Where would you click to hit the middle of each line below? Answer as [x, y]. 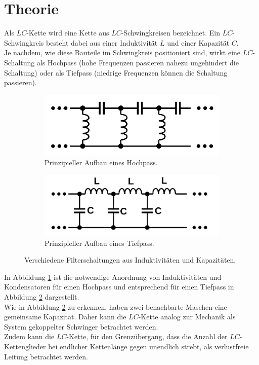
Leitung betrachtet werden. [46, 356]
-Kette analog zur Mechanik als [187, 317]
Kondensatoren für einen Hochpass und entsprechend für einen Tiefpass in [119, 287]
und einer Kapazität [198, 42]
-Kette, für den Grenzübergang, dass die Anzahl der [147, 336]
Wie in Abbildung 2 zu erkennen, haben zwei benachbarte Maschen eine [116, 306]
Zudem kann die [29, 336]
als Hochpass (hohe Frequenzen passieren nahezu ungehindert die [138, 62]
